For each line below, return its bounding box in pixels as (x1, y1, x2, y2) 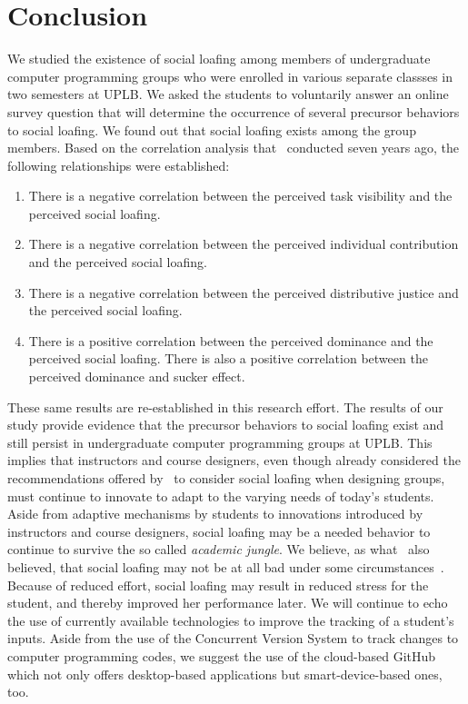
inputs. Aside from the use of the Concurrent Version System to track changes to (7, 629, 459, 648)
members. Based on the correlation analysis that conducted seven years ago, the (7, 138, 459, 157)
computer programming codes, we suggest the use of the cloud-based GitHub (7, 646, 436, 665)
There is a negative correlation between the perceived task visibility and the (28, 186, 453, 205)
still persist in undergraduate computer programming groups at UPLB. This (7, 432, 433, 451)
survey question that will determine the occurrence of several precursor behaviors (7, 102, 460, 121)
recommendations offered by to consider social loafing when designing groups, (7, 469, 445, 487)
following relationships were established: (7, 155, 230, 174)
